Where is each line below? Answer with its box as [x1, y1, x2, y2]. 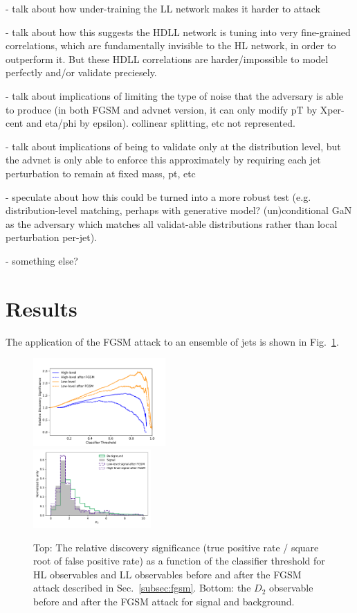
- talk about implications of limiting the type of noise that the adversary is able [6, 88, 344, 103]
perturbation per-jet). [6, 230, 97, 245]
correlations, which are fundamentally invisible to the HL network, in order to [6, 38, 336, 53]
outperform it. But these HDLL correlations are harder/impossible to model [6, 51, 329, 66]
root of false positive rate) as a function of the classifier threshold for [33, 553, 325, 568]
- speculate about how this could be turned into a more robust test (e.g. [6, 189, 311, 204]
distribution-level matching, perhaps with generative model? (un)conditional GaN [6, 203, 352, 217]
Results [6, 294, 77, 322]
